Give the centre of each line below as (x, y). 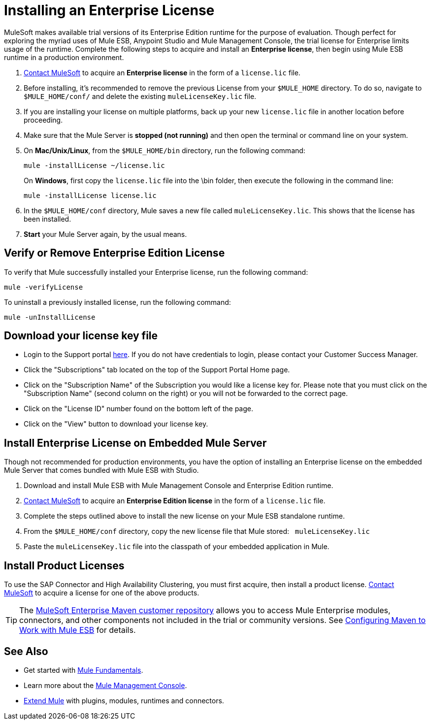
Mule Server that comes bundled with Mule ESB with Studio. (101, 470)
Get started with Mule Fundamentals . (83, 670)
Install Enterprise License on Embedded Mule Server (135, 443)
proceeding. (43, 120)
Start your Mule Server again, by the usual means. (105, 234)
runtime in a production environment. (64, 57)
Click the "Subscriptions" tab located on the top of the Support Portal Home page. (157, 370)
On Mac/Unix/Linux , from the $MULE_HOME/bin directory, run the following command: (165, 150)
